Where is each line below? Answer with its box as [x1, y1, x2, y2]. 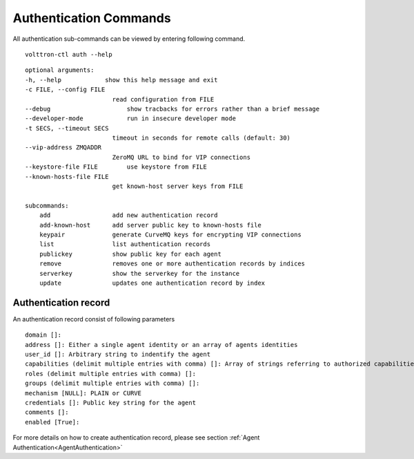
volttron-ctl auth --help [25, 50, 113, 58]
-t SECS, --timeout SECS [25, 124, 109, 132]
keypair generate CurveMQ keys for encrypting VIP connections [39, 230, 302, 238]
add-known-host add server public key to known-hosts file [39, 221, 262, 229]
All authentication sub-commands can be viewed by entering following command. [12, 35, 246, 43]
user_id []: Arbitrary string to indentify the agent [25, 350, 210, 358]
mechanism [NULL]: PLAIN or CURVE [25, 389, 141, 397]
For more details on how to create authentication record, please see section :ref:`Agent [12, 433, 260, 442]
